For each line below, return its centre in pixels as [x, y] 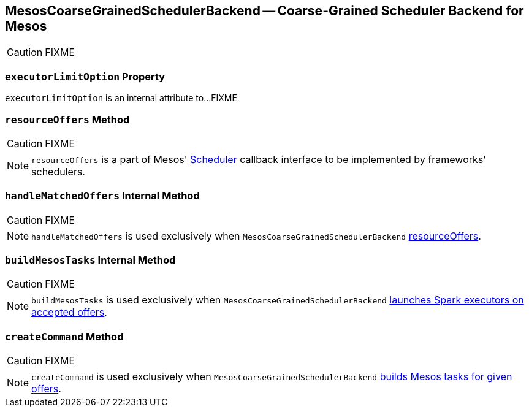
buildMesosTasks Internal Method [90, 260]
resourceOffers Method [67, 119]
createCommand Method [64, 336]
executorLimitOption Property [85, 76]
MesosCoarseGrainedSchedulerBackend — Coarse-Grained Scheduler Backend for [264, 11]
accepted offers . [69, 312]
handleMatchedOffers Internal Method [102, 196]
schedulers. [58, 171]
